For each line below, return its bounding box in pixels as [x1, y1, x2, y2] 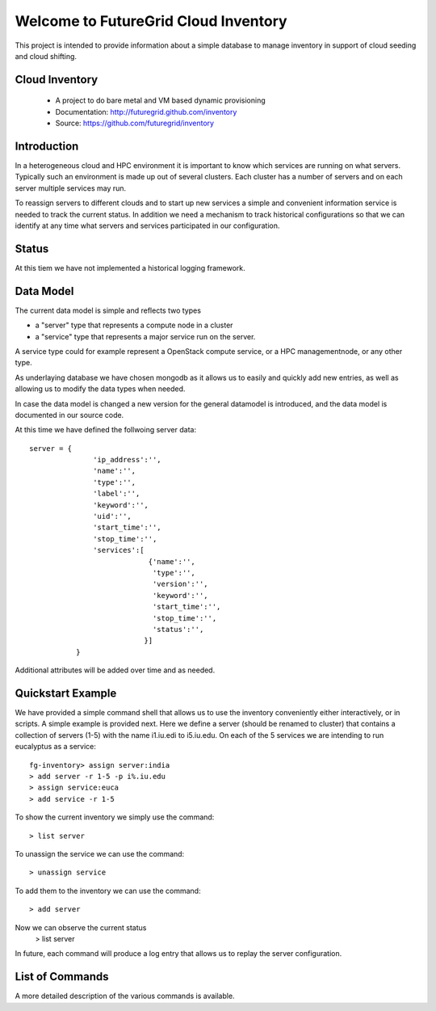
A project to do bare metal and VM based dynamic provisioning [55, 95, 266, 105]
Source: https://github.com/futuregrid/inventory [55, 118, 214, 128]
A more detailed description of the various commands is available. [15, 991, 235, 1001]
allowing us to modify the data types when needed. [15, 384, 186, 394]
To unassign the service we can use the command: [15, 849, 185, 858]
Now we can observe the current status [15, 922, 147, 933]
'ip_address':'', [93, 455, 161, 465]
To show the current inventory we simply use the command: [15, 812, 215, 822]
